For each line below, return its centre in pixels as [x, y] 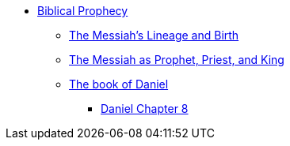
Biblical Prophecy [83, 11]
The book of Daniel [119, 84]
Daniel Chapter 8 [145, 109]
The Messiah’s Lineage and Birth [154, 35]
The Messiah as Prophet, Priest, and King [177, 60]
